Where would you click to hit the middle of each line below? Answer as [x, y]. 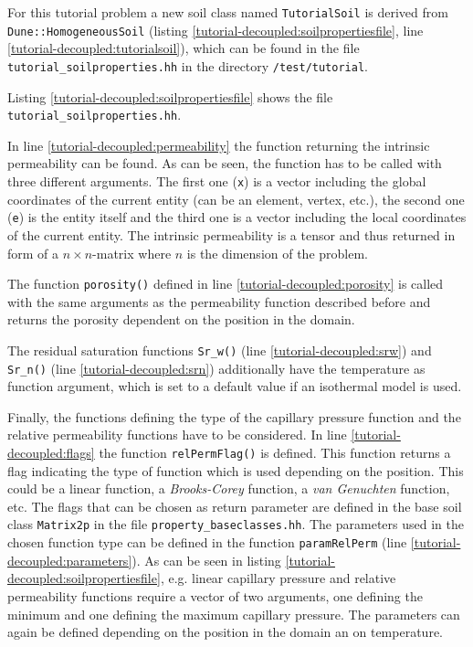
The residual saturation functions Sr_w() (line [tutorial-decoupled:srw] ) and [220, 350]
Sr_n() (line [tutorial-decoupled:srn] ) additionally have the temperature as [216, 368]
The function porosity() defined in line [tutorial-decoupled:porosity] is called [226, 284]
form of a [33, 253]
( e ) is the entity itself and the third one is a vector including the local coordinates [237, 217]
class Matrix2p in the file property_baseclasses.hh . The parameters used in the [236, 524]
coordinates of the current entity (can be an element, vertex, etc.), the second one [236, 199]
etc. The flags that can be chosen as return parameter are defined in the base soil [235, 506]
